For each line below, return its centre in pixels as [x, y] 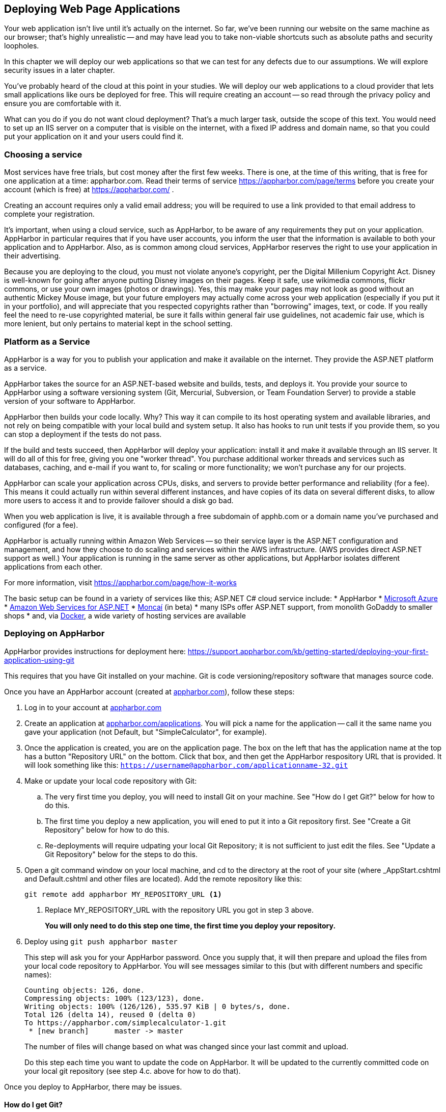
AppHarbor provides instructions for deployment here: [95, 651]
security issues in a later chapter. [60, 70]
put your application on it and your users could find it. [94, 137]
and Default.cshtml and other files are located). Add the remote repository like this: [163, 878]
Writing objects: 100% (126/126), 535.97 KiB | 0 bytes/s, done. [158, 1006]
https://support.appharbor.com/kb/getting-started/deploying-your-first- [308, 651]
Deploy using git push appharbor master [101, 941]
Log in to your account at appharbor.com [93, 707]
